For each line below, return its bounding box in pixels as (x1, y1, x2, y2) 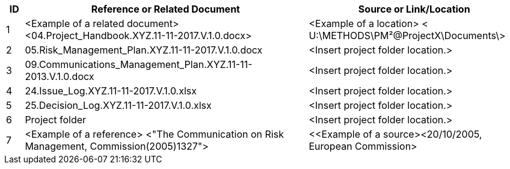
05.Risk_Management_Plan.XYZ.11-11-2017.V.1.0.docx (25, 44, 263, 56)
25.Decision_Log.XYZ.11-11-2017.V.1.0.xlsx (25, 99, 212, 111)
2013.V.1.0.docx (25, 70, 94, 82)
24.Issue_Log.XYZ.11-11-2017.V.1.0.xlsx (25, 85, 197, 97)
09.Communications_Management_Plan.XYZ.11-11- (25, 58, 253, 70)
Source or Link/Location (358, 3, 470, 15)
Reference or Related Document (91, 3, 240, 15)
